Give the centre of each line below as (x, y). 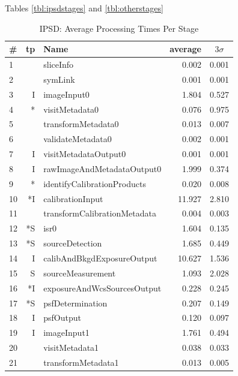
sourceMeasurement (80, 273)
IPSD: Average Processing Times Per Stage (119, 28)
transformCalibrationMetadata (100, 213)
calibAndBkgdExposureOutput (100, 258)
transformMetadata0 (81, 124)
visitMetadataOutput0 (85, 154)
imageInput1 (66, 333)
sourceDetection (73, 243)
